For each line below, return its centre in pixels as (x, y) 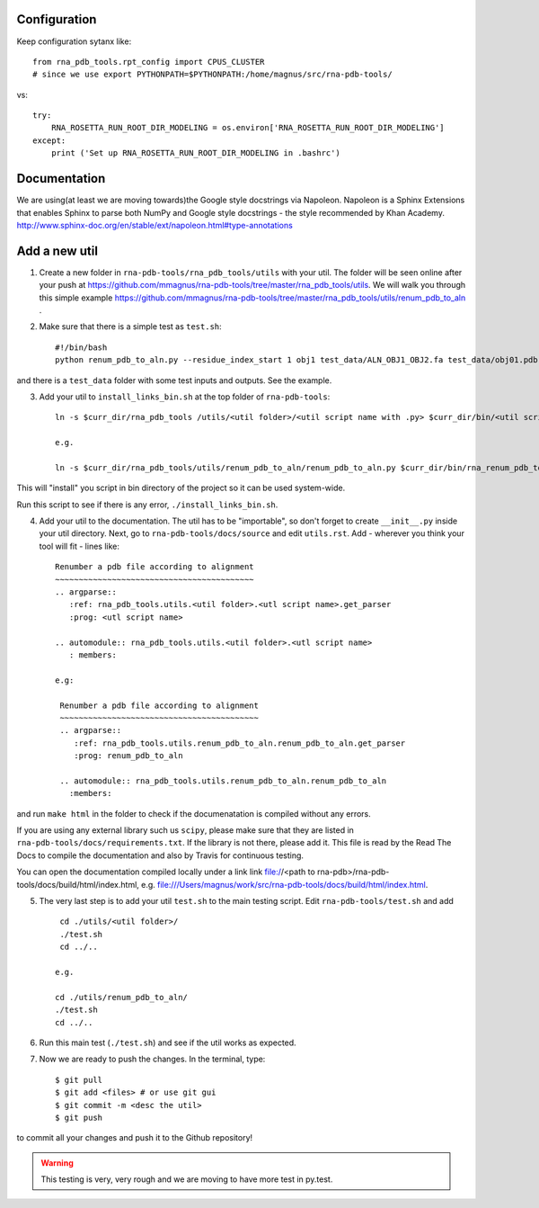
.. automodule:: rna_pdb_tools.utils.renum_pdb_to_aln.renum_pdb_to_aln (223, 781)
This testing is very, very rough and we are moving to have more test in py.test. (187, 1179)
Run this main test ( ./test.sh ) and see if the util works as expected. (168, 1042)
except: (49, 140)
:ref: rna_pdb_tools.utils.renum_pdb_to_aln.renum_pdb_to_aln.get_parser (239, 743)
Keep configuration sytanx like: (74, 41)
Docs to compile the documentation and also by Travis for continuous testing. (160, 855)
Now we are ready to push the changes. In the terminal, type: (152, 1059)
